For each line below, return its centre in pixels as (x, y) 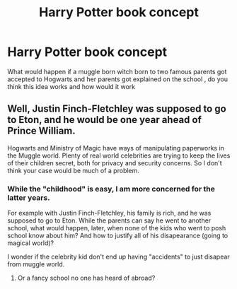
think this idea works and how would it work (71, 86)
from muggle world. (36, 264)
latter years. (29, 197)
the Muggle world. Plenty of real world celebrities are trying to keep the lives (119, 155)
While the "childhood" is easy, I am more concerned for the (111, 189)
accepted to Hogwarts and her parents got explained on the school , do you (118, 79)
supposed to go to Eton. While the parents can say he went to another (109, 220)
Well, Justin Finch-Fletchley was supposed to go (117, 109)
